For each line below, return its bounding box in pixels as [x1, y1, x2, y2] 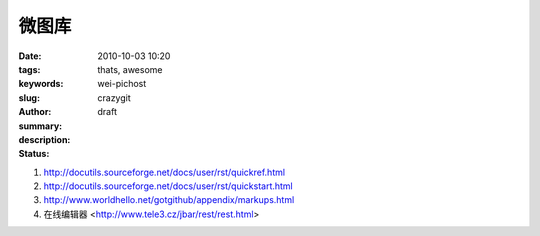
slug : [18, 91, 40, 104]
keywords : [18, 78, 64, 90]
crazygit [97, 91, 132, 104]
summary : [18, 120, 63, 132]
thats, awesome [97, 63, 163, 75]
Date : [18, 50, 42, 62]
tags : [18, 63, 41, 75]
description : [18, 133, 71, 145]
